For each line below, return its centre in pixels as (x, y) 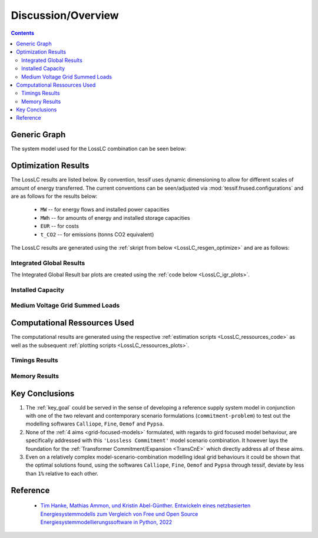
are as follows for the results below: (54, 196)
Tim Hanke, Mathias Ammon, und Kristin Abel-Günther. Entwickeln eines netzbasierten (145, 506)
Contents (23, 33)
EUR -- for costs (60, 226)
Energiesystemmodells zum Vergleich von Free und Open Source (119, 514)
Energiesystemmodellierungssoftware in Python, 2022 (106, 522)
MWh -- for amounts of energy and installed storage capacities (115, 217)
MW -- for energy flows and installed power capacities (105, 210)
